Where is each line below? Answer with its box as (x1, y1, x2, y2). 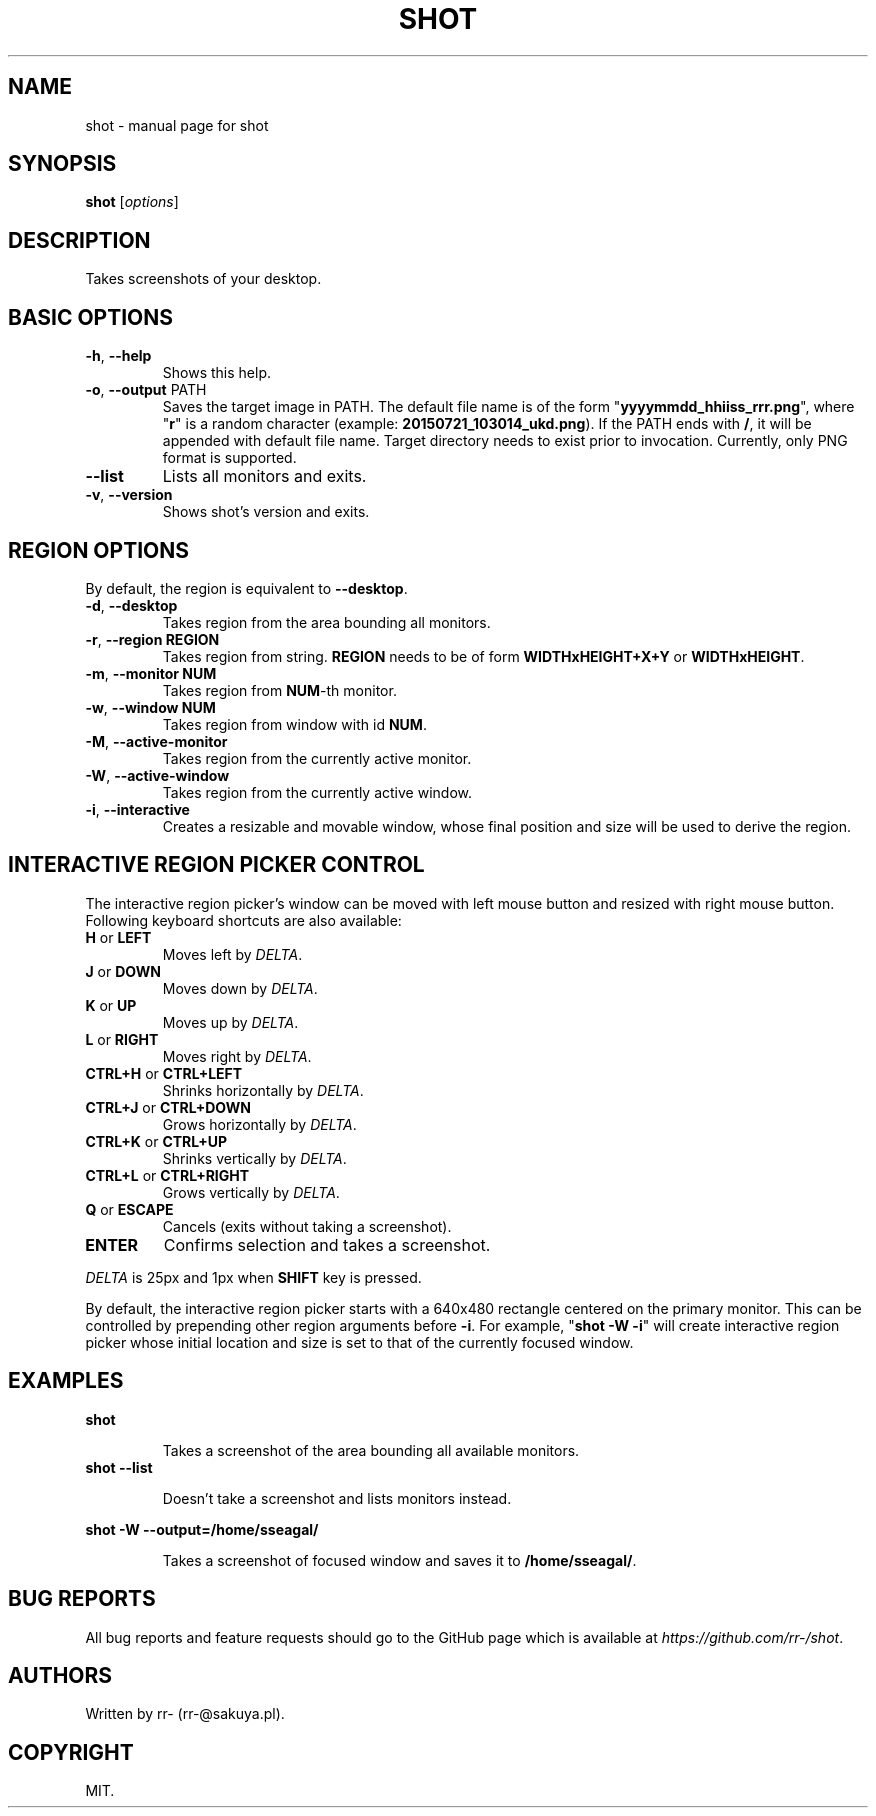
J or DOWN (85, 962, 161, 980)
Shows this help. (162, 364, 271, 382)
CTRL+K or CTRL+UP (85, 1132, 228, 1150)
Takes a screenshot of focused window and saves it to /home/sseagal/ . (162, 1551, 637, 1569)
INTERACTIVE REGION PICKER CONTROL (8, 852, 425, 878)
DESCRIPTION (8, 227, 151, 253)
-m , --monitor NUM (85, 664, 217, 682)
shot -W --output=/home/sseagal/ (85, 1520, 319, 1538)
